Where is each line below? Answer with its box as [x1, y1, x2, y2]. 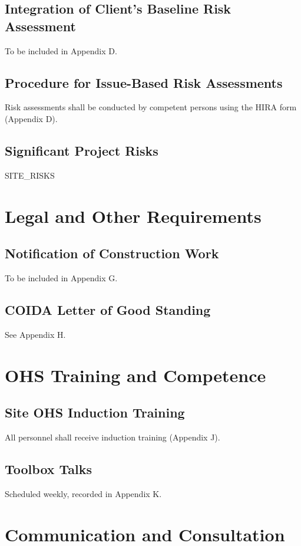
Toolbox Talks [5, 459, 92, 478]
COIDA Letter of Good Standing [5, 300, 211, 318]
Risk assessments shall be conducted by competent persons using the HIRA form [5, 101, 297, 113]
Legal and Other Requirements [5, 203, 262, 228]
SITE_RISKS [5, 169, 55, 181]
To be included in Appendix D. [5, 44, 117, 57]
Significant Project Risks [5, 141, 158, 159]
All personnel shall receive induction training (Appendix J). [5, 430, 220, 443]
